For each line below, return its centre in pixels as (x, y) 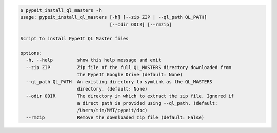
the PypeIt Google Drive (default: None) (130, 75)
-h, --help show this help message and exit (93, 60)
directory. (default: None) (112, 89)
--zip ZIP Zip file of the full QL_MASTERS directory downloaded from (129, 67)
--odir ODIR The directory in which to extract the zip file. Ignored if (130, 96)
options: (31, 53)
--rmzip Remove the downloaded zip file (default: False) (115, 117)
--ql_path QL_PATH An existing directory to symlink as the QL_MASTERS (119, 82)
